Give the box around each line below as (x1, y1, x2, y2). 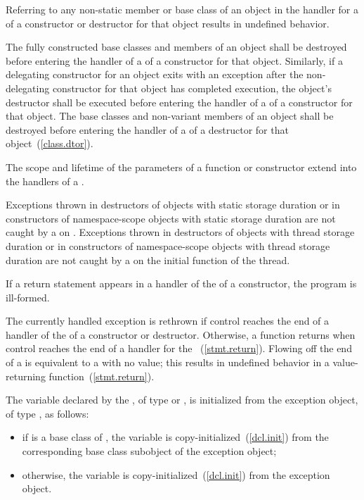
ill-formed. (6, 289, 50, 304)
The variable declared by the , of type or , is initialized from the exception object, (6, 392, 358, 407)
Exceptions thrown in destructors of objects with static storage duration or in (6, 197, 340, 212)
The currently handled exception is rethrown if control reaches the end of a (6, 313, 330, 328)
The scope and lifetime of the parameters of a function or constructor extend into (6, 159, 357, 174)
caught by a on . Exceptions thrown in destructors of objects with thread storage (6, 225, 355, 239)
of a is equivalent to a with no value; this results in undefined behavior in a (6, 355, 330, 370)
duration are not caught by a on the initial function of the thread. (6, 252, 290, 267)
